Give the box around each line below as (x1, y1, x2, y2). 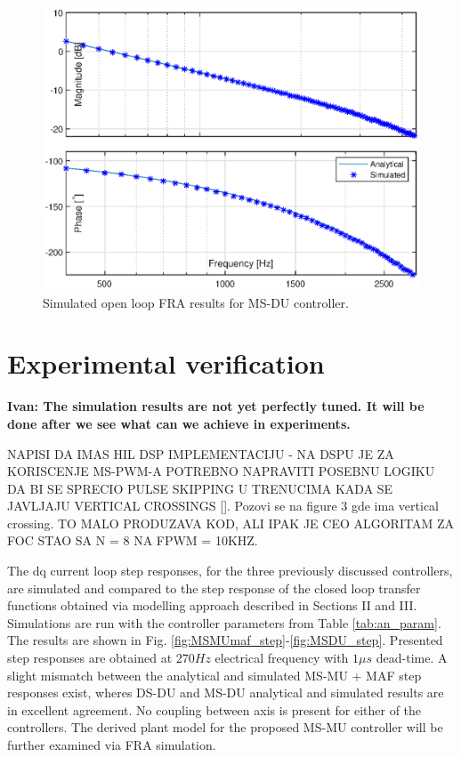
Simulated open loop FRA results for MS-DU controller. (43, 293, 349, 311)
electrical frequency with (214, 648, 349, 667)
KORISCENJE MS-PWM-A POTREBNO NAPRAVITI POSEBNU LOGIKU (7, 462, 435, 480)
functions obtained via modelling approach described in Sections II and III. (7, 596, 417, 615)
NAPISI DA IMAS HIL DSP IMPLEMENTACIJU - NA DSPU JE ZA (7, 444, 394, 463)
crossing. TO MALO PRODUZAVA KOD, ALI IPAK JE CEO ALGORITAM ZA (7, 513, 454, 532)
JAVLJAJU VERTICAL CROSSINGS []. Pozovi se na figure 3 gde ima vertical (7, 496, 439, 515)
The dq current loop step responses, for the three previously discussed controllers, (7, 561, 453, 580)
